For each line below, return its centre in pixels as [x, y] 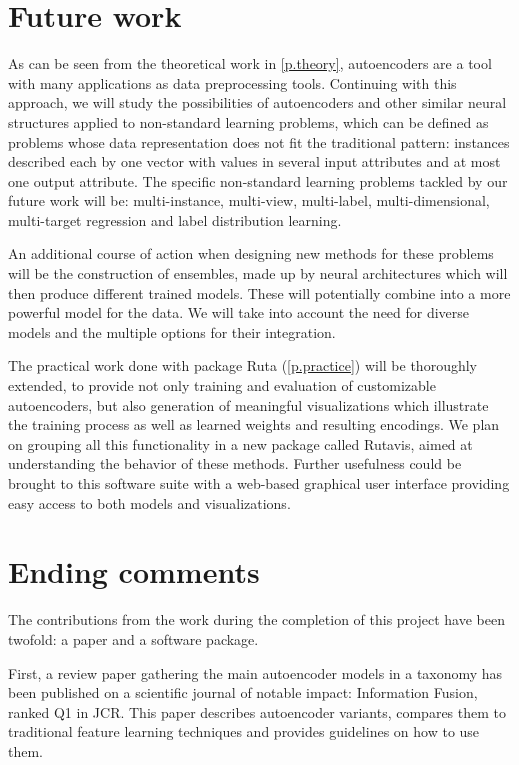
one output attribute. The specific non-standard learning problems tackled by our [258, 180]
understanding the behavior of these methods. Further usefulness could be [235, 463]
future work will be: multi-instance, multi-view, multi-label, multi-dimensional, [249, 200]
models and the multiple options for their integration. [172, 331]
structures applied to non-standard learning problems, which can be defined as [248, 121]
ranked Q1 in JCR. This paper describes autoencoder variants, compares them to [257, 711]
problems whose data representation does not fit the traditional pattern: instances [259, 141]
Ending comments [134, 571]
